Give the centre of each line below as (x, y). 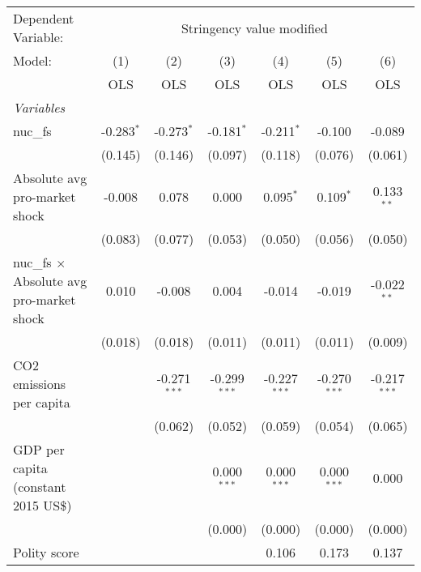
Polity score (46, 552)
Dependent (44, 18)
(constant (40, 487)
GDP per (39, 449)
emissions (40, 384)
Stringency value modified (254, 28)
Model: (33, 60)
